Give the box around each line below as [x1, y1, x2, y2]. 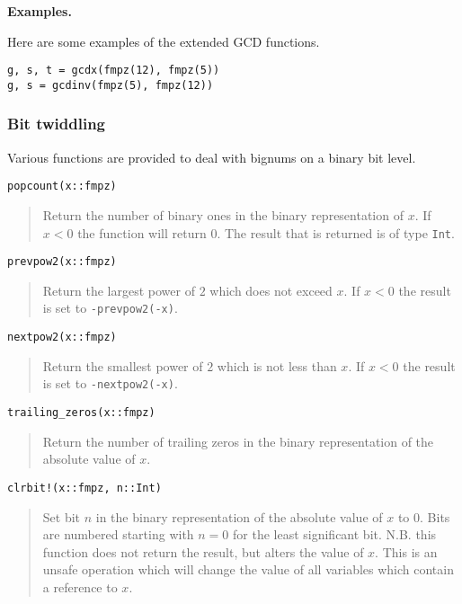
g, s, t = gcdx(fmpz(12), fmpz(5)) [7, 64, 220, 77]
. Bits [420, 507, 450, 526]
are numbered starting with [42, 525, 194, 544]
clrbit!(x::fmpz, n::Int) [7, 481, 162, 494]
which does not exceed [209, 280, 333, 299]
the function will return [77, 223, 207, 242]
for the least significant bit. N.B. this [233, 525, 437, 544]
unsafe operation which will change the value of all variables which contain [42, 560, 454, 579]
